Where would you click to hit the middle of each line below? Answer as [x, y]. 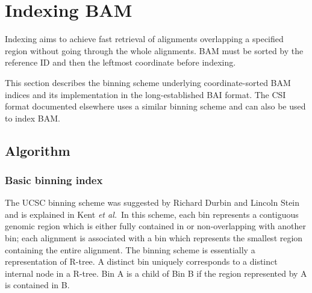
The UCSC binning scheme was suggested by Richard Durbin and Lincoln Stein [152, 202]
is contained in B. [37, 285]
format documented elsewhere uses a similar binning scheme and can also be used [155, 106]
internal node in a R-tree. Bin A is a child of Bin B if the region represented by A [156, 273]
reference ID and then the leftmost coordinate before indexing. [120, 62]
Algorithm [38, 150]
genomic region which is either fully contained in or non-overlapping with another [156, 226]
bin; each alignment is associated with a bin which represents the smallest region [154, 238]
